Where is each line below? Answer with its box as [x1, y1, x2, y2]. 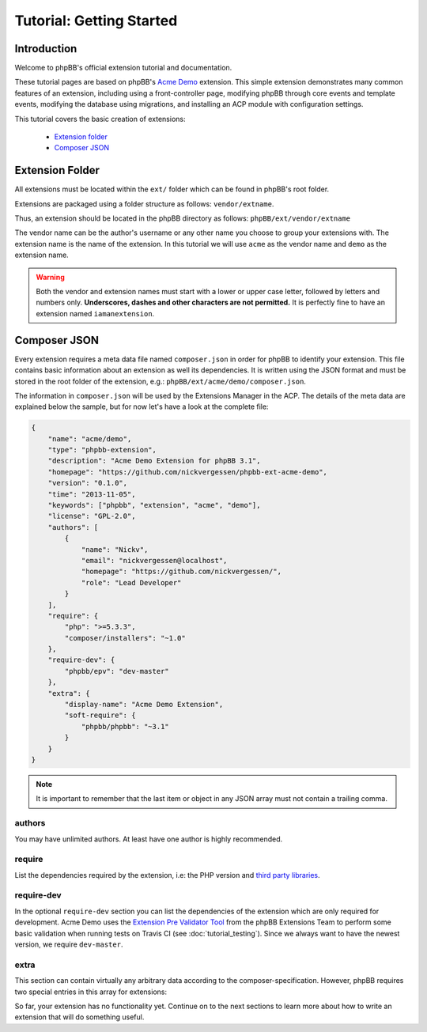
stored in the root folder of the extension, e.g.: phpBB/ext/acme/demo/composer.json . [14, 376, 306, 386]
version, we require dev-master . [14, 939, 123, 949]
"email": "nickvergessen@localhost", [81, 556, 228, 565]
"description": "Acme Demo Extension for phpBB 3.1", [47, 456, 261, 466]
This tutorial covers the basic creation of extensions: [14, 114, 186, 123]
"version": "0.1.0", [47, 478, 128, 488]
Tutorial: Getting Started [14, 12, 178, 29]
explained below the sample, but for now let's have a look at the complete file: [14, 402, 269, 411]
